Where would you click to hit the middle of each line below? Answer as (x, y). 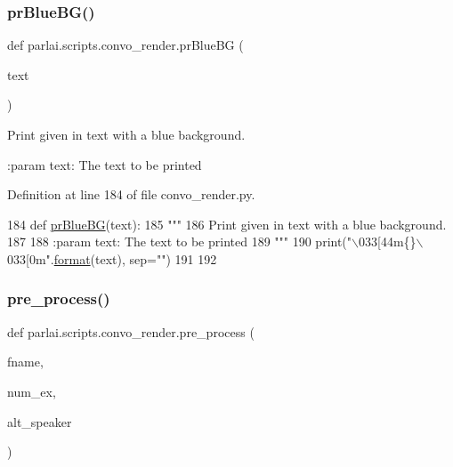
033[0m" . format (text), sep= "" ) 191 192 (112, 258)
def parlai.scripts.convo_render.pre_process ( (131, 331)
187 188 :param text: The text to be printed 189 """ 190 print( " (180, 242)
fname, (25, 362)
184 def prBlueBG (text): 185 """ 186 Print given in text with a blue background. (227, 224)
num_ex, (32, 391)
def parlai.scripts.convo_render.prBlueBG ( (125, 45)
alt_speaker (40, 421)
